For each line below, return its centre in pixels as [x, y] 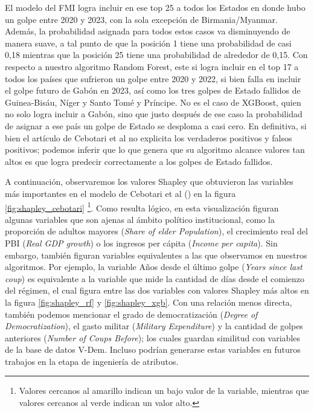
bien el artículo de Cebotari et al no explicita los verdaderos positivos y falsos [149, 137]
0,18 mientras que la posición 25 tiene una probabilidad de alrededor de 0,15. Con [156, 55]
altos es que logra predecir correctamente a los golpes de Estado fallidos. [139, 161]
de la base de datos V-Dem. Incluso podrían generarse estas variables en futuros [153, 349]
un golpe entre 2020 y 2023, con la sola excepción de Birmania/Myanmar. [141, 19]
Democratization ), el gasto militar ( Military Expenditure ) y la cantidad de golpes [154, 326]
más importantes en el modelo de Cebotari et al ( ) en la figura [120, 193]
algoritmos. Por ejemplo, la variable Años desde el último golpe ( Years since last [154, 267]
